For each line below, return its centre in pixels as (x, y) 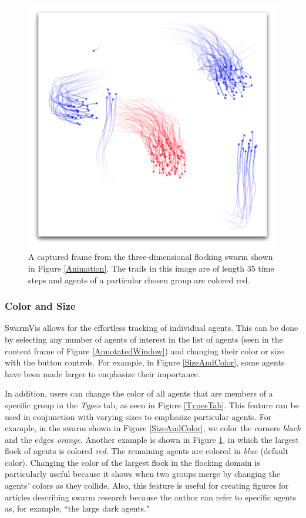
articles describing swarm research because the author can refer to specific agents (151, 497)
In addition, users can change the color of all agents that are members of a (139, 393)
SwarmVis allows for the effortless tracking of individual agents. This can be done (152, 328)
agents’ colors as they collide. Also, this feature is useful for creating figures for (147, 485)
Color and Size (40, 306)
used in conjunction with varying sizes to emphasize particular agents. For (138, 416)
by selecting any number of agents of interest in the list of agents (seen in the (144, 339)
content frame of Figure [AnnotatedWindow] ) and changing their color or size (144, 351)
